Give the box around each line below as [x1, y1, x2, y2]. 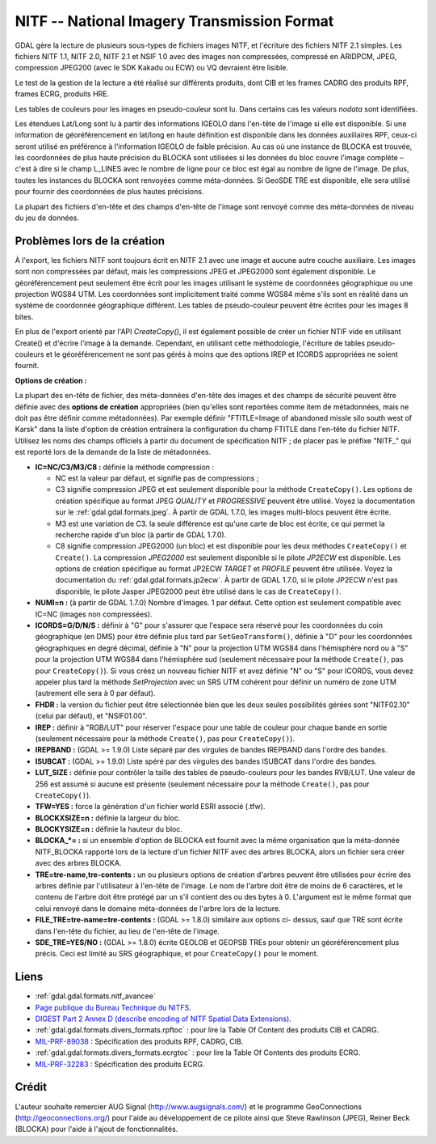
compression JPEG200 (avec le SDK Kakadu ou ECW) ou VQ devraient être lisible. [15, 63, 289, 73]
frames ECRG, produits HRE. [15, 89, 110, 99]
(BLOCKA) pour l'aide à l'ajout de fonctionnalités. [15, 1125, 178, 1134]
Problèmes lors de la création [15, 234, 166, 248]
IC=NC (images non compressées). [35, 609, 153, 619]
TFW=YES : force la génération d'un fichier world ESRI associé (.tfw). [35, 802, 266, 811]
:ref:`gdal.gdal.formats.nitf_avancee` [35, 991, 157, 1001]
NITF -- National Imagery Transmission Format [15, 12, 334, 30]
